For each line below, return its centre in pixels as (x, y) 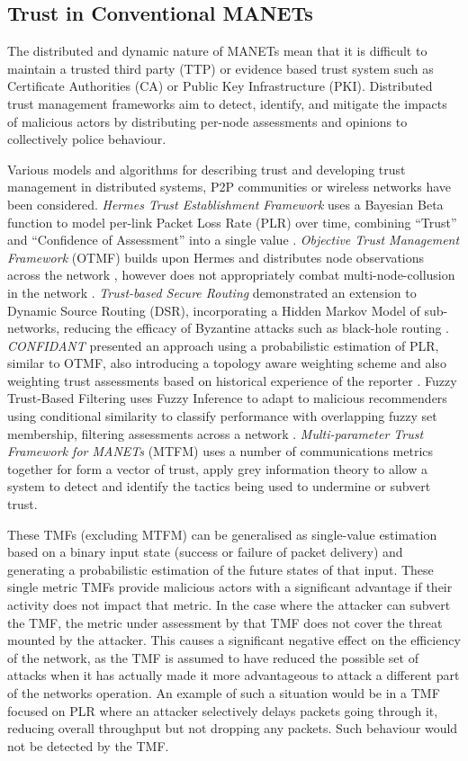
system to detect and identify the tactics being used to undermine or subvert (219, 486)
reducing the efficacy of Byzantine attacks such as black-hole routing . (256, 328)
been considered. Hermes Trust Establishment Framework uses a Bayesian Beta (225, 204)
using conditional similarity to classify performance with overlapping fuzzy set (222, 416)
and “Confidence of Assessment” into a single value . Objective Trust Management (234, 240)
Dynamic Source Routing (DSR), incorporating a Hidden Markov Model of (214, 310)
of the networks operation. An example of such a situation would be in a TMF (224, 692)
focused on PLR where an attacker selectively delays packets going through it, (223, 710)
